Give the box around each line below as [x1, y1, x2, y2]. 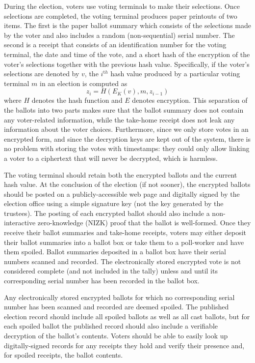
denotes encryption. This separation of [132, 95, 248, 105]
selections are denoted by [4, 68, 79, 79]
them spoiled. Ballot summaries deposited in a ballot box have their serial [4, 246, 226, 257]
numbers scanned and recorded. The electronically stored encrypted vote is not [4, 256, 241, 266]
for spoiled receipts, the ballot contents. [4, 350, 123, 360]
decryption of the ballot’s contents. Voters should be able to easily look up [4, 331, 228, 340]
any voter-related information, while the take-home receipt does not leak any [4, 114, 235, 124]
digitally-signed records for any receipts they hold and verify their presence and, [4, 340, 245, 350]
